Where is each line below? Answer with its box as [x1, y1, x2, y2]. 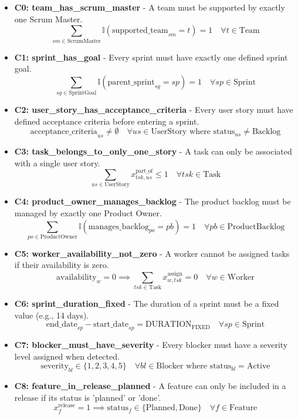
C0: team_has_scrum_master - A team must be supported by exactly [14, 1, 285, 13]
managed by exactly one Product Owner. [14, 206, 162, 219]
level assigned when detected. [14, 350, 120, 362]
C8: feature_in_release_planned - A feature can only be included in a [14, 380, 286, 392]
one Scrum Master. [14, 12, 83, 25]
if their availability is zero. [14, 259, 109, 271]
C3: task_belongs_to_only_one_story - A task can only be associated [14, 145, 292, 157]
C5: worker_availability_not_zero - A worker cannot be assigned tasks [14, 247, 290, 259]
